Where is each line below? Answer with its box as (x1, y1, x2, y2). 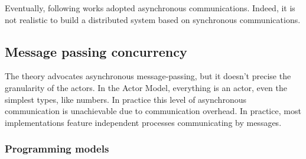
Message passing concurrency (5, 42, 187, 60)
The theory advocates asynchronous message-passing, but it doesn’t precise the (5, 70, 291, 82)
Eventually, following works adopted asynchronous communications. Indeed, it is (5, 2, 295, 14)
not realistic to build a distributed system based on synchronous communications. (5, 13, 301, 25)
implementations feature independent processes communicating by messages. (5, 116, 282, 128)
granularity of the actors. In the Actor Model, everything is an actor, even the (5, 81, 287, 93)
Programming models (5, 141, 109, 156)
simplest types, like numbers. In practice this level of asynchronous (5, 93, 246, 105)
